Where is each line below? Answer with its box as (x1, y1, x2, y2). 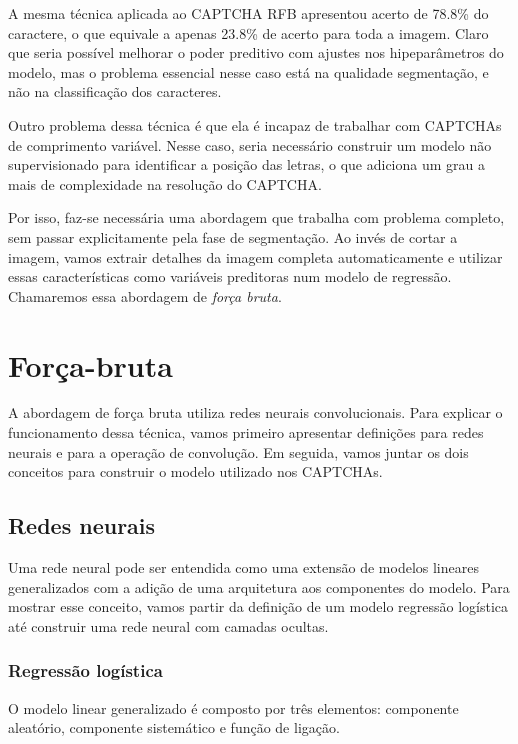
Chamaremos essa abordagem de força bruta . (8, 285, 282, 306)
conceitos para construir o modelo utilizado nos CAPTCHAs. (8, 461, 383, 482)
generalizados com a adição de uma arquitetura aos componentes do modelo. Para (8, 576, 510, 597)
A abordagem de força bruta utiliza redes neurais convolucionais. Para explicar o (8, 402, 503, 423)
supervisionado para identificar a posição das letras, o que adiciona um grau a (8, 154, 485, 175)
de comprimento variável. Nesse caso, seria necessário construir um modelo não (8, 134, 492, 155)
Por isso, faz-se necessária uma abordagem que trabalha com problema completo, (8, 207, 505, 228)
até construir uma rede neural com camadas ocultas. (8, 615, 329, 636)
